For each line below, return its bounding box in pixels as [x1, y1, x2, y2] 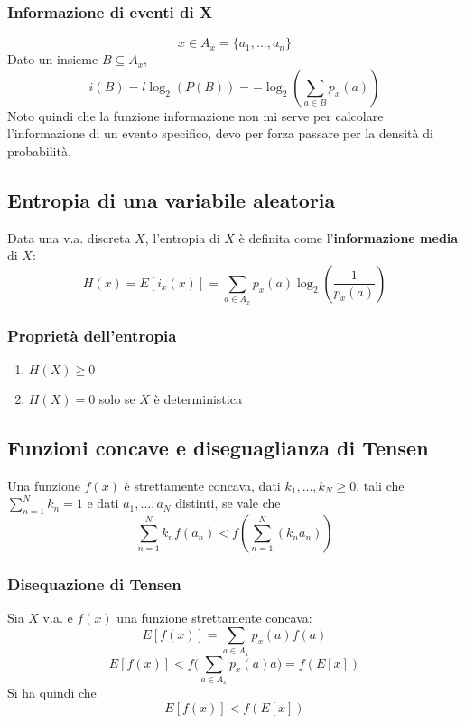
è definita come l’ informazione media [238, 228, 459, 247]
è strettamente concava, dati [124, 475, 281, 494]
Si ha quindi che [7, 683, 97, 702]
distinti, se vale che [175, 493, 281, 512]
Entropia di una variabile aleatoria [7, 185, 336, 213]
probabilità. [7, 142, 71, 160]
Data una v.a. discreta [7, 228, 131, 247]
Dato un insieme [7, 50, 98, 69]
